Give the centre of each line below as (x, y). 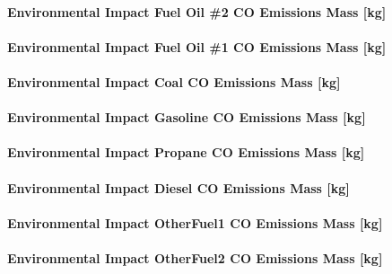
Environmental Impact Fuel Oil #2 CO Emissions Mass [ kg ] (197, 11)
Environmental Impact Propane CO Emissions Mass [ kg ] (186, 152)
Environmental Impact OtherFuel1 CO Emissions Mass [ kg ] (195, 222)
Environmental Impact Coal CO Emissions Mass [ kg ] (174, 81)
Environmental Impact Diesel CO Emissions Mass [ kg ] (179, 187)
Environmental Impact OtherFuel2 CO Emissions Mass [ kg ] (195, 257)
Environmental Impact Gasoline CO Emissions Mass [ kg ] (187, 117)
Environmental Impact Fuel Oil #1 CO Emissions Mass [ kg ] (197, 46)
